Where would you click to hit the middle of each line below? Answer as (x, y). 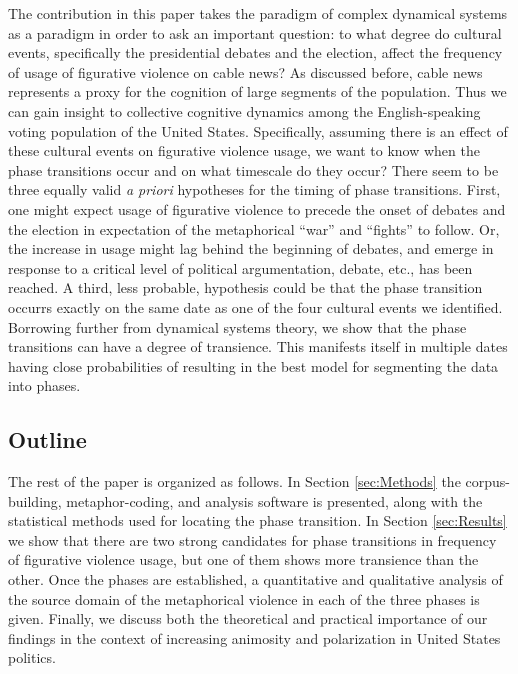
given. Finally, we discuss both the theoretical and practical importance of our (248, 618)
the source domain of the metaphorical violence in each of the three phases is (244, 598)
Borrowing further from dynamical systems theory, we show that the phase (237, 326)
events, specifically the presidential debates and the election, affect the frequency (255, 52)
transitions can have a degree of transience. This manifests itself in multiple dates (258, 346)
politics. (32, 657)
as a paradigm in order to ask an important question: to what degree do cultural (255, 32)
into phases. (44, 385)
